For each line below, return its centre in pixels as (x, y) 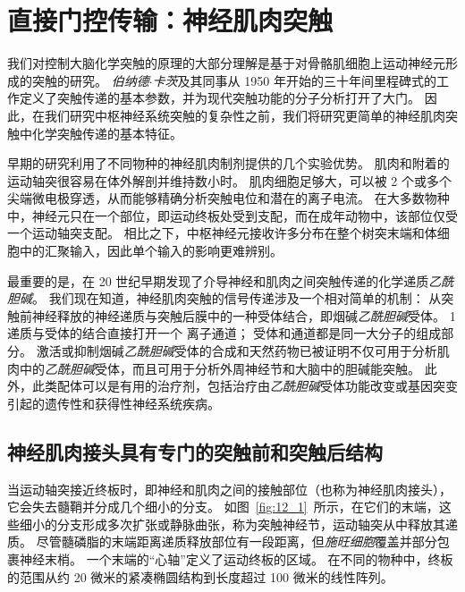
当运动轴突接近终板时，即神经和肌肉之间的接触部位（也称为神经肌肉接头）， (229, 489)
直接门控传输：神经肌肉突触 (170, 20)
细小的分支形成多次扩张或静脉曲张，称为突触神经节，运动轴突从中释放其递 (238, 524)
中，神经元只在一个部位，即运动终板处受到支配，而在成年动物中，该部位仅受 (232, 215)
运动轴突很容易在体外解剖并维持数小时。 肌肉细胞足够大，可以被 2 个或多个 (229, 180)
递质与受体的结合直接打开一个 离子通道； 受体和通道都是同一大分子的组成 (224, 333)
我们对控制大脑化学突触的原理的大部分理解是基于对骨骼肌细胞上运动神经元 (226, 63)
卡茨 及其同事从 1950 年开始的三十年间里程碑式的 (294, 80)
